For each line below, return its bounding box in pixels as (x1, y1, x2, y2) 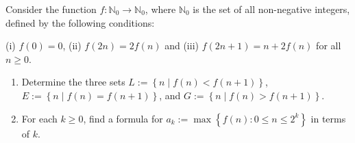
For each (21, 111, 58, 125)
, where (145, 2, 176, 16)
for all (316, 38, 341, 53)
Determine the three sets (21, 75, 125, 89)
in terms (310, 111, 346, 125)
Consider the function (5, 2, 97, 16)
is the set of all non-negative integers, (193, 2, 350, 16)
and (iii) (164, 38, 199, 53)
